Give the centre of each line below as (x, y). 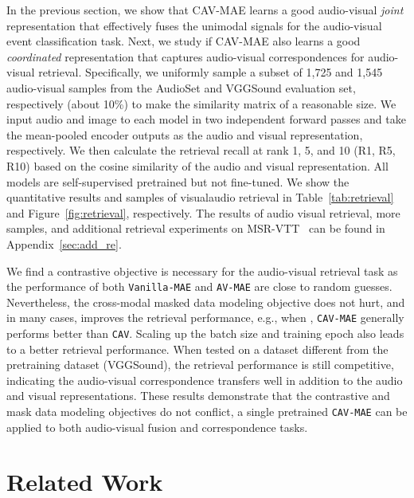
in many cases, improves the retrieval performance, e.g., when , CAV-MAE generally (205, 318)
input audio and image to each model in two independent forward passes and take (206, 119)
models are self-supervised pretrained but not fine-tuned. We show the (178, 181)
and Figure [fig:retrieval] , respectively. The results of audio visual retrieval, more (203, 212)
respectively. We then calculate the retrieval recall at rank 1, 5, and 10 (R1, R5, (201, 150)
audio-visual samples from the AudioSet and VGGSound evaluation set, (181, 87)
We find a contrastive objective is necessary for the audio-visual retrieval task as (202, 271)
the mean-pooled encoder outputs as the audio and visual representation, (185, 134)
